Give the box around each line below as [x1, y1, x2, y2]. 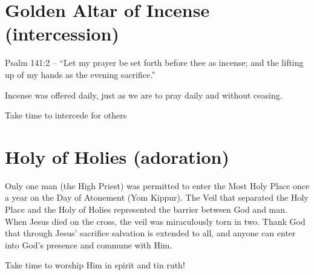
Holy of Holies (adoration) [5, 144, 230, 169]
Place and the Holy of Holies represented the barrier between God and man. [5, 203, 287, 215]
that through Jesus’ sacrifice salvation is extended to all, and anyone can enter [5, 227, 296, 239]
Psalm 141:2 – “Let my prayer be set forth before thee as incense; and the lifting [5, 56, 304, 69]
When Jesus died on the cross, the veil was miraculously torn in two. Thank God [5, 215, 306, 227]
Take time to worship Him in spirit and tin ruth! [5, 259, 185, 271]
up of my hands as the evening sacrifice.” [5, 68, 155, 80]
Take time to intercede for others [5, 109, 127, 121]
